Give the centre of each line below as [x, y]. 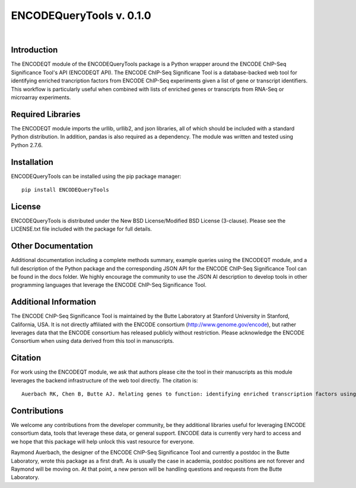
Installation [32, 162]
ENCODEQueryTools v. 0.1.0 [81, 15]
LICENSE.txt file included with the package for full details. [82, 229]
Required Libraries [46, 114]
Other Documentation [52, 246]
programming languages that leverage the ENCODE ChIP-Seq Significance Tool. [109, 285]
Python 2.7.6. [27, 145]
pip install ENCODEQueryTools [66, 190]
